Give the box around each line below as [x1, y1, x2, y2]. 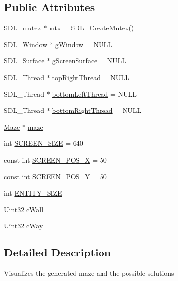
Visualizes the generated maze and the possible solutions [4, 268, 174, 278]
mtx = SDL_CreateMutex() [49, 23, 134, 33]
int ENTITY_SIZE [4, 188, 62, 198]
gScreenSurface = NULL [52, 56, 127, 66]
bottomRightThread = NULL [52, 105, 142, 115]
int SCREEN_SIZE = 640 [4, 138, 83, 148]
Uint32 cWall [4, 204, 44, 214]
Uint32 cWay [4, 221, 43, 231]
